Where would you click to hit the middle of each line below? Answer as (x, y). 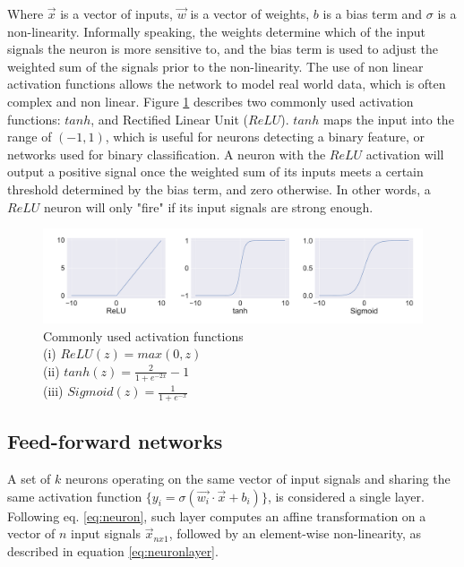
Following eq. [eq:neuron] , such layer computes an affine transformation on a (217, 515)
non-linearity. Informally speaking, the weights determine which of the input (216, 31)
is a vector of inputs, (117, 13)
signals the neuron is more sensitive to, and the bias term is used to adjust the (223, 49)
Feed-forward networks (115, 441)
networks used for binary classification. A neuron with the (167, 154)
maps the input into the (388, 119)
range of (30, 137)
